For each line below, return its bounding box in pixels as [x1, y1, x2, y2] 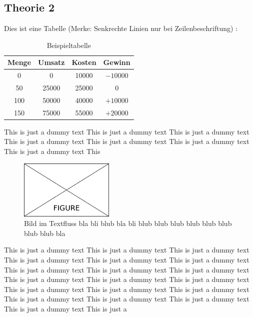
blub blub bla [24, 227, 65, 238]
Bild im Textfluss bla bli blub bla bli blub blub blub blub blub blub [24, 218, 232, 228]
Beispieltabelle [46, 39, 91, 50]
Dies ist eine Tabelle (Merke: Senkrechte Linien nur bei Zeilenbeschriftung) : [4, 23, 238, 33]
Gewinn [103, 57, 130, 67]
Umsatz [38, 57, 65, 67]
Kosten [71, 57, 96, 67]
